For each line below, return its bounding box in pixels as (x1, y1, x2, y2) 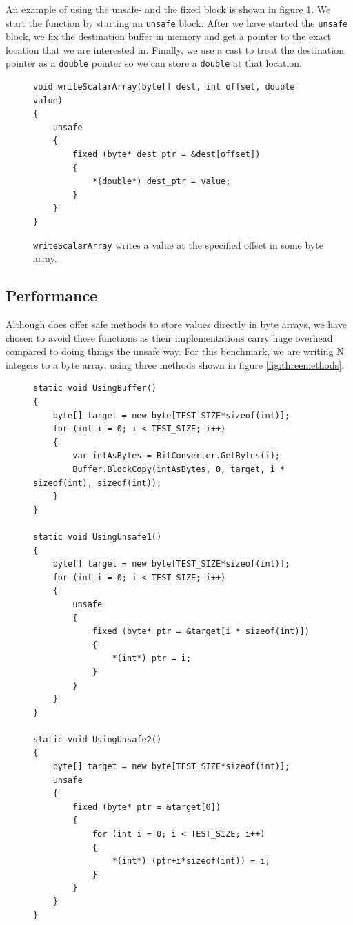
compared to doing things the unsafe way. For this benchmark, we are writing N (6, 344, 344, 358)
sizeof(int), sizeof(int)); (33, 478, 162, 488)
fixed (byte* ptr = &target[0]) (72, 802, 221, 812)
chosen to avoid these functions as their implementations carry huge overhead (6, 330, 333, 345)
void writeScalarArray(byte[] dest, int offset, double (33, 82, 295, 92)
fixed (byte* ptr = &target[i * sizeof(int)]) (92, 627, 310, 637)
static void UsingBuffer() (33, 383, 157, 394)
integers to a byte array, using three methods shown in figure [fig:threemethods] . (6, 357, 345, 372)
